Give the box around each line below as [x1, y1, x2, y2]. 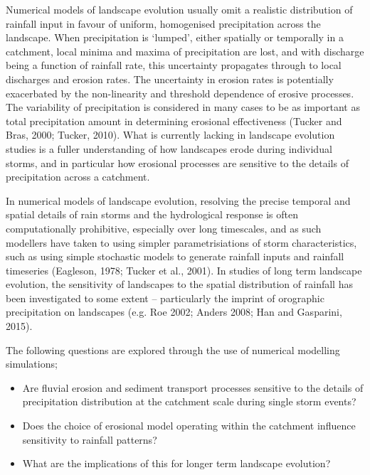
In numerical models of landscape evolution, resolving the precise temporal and [6, 193, 351, 208]
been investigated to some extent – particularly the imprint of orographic [6, 290, 324, 305]
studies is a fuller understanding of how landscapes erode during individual [6, 141, 332, 156]
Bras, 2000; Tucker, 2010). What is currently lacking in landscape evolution [6, 127, 335, 142]
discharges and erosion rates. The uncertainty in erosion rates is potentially [6, 71, 334, 86]
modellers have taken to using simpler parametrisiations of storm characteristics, [6, 235, 357, 250]
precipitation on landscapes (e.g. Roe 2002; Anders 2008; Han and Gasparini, [6, 304, 342, 319]
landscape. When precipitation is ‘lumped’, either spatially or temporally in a [6, 30, 344, 45]
